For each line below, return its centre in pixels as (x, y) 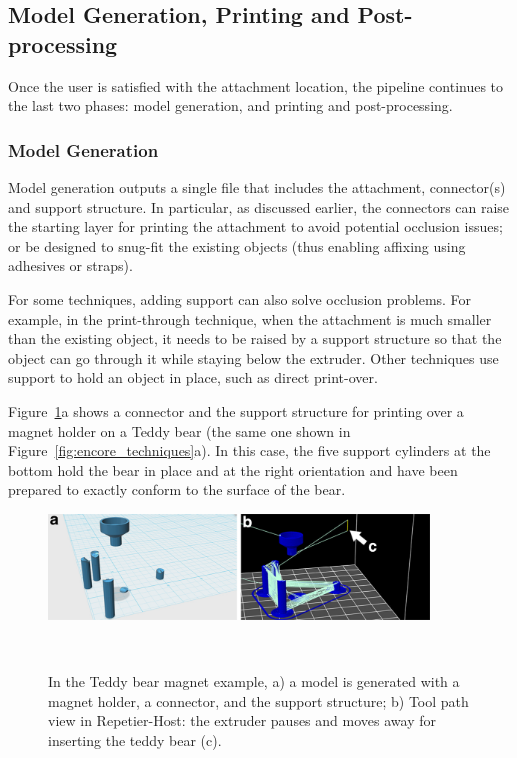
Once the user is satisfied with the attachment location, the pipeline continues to (256, 85)
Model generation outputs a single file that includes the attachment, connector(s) (257, 187)
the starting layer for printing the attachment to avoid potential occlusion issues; (255, 226)
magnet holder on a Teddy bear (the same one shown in (179, 430)
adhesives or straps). (70, 265)
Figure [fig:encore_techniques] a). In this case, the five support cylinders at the (249, 450)
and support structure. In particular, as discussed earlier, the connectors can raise (259, 206)
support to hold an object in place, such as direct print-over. (193, 377)
